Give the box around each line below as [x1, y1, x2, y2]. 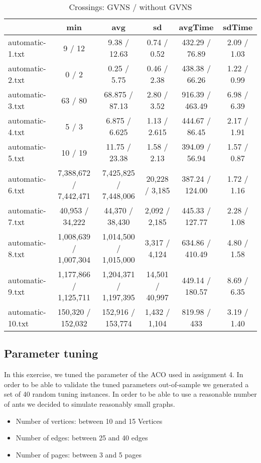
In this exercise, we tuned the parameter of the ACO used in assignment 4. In [4, 369, 243, 380]
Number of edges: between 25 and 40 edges [16, 432, 148, 443]
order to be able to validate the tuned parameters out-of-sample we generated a [4, 379, 249, 389]
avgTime [179, 21, 214, 33]
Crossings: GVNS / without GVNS [69, 1, 192, 13]
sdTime [223, 21, 253, 33]
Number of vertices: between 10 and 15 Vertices [16, 415, 163, 426]
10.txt [8, 317, 29, 329]
